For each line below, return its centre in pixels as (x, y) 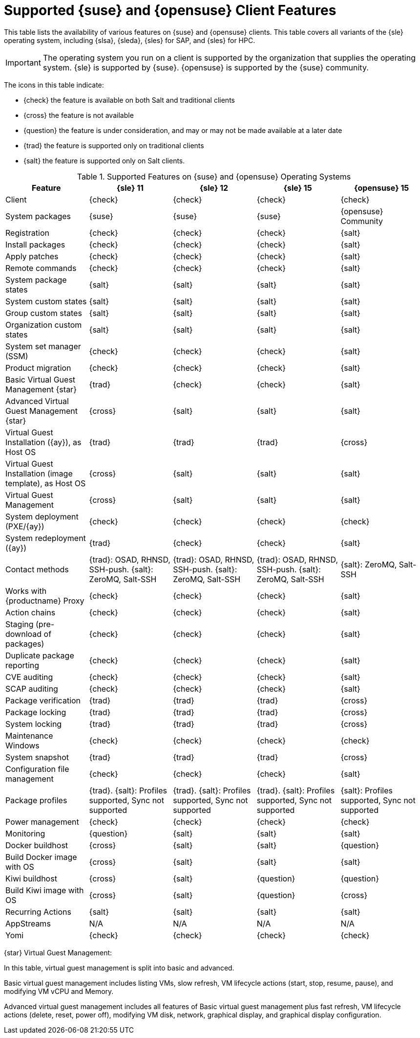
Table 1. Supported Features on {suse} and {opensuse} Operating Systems (214, 176)
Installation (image (39, 473)
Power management (42, 822)
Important (23, 62)
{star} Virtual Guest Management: (58, 952)
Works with (26, 591)
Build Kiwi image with (45, 890)
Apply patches (32, 256)
